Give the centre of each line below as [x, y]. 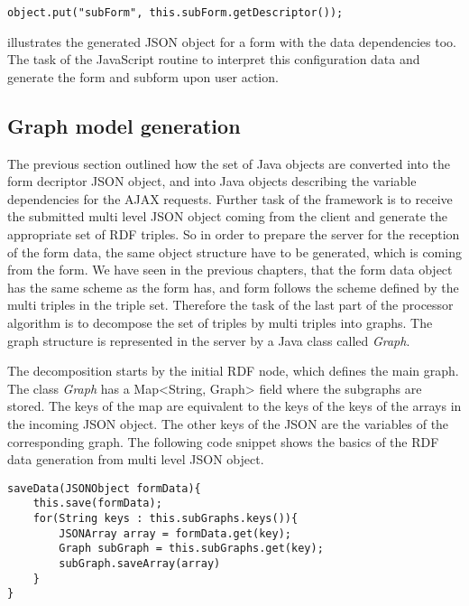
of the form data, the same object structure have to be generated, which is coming [234, 252]
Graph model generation [124, 125]
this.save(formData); [97, 503]
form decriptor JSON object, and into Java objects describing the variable [212, 181]
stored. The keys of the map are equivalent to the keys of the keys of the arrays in [234, 406]
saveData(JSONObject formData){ [104, 488]
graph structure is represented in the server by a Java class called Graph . [209, 340]
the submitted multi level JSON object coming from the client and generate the [227, 216]
